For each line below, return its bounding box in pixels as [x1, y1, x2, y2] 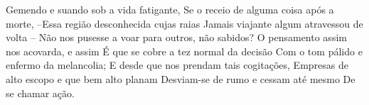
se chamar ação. [6, 85, 75, 100]
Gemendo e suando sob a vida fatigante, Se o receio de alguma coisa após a [6, 2, 334, 16]
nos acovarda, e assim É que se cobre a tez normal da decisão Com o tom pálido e [6, 43, 363, 58]
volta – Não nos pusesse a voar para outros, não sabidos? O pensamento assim [6, 30, 347, 45]
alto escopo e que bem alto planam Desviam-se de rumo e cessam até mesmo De [6, 71, 355, 86]
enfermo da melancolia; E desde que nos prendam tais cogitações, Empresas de [6, 57, 348, 72]
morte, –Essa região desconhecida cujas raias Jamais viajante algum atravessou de [6, 16, 363, 31]
